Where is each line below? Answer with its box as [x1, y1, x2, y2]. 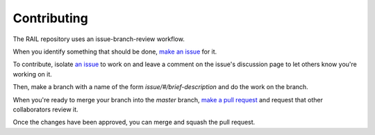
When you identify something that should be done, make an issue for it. [12, 47, 217, 56]
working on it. [12, 70, 52, 78]
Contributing [12, 10, 88, 26]
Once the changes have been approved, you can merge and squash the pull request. [12, 118, 256, 127]
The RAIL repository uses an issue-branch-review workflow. [12, 35, 185, 43]
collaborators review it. [12, 105, 79, 113]
